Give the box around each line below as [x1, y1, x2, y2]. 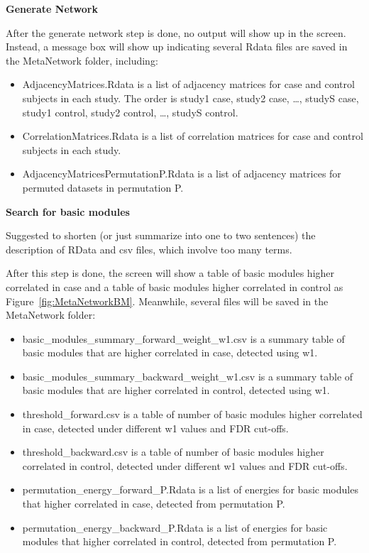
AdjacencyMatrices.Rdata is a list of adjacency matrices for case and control [22, 77, 355, 92]
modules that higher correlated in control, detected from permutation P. [22, 534, 337, 549]
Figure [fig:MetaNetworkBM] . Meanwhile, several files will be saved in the [6, 293, 329, 308]
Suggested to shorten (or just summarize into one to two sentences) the [6, 228, 316, 243]
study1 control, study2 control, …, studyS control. [22, 104, 238, 119]
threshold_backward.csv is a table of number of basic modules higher [22, 444, 324, 459]
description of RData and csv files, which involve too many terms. [6, 241, 292, 256]
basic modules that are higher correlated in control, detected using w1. [22, 383, 330, 398]
